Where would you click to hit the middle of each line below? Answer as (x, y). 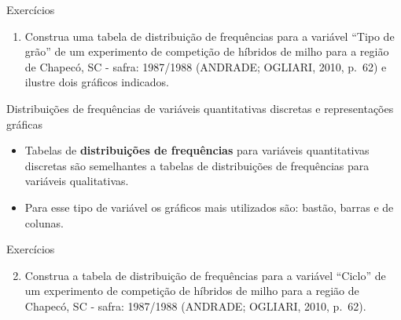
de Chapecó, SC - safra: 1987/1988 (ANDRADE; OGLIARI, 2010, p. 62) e (206, 66)
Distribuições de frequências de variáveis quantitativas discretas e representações (200, 108)
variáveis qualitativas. (77, 181)
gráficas (25, 124)
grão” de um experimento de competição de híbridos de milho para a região (207, 51)
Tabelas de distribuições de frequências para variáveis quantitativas (197, 150)
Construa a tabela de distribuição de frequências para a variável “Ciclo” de (205, 275)
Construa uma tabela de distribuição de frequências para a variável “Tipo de (210, 36)
